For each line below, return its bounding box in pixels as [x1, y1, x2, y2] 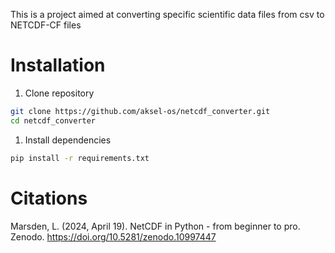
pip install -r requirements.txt [10, 153, 150, 163]
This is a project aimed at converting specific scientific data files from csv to [10, 9, 325, 20]
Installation [10, 54, 106, 77]
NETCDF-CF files [10, 19, 82, 31]
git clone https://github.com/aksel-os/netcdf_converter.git [10, 106, 271, 116]
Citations [10, 187, 88, 209]
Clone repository [24, 87, 95, 99]
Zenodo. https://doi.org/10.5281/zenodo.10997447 [10, 230, 217, 243]
